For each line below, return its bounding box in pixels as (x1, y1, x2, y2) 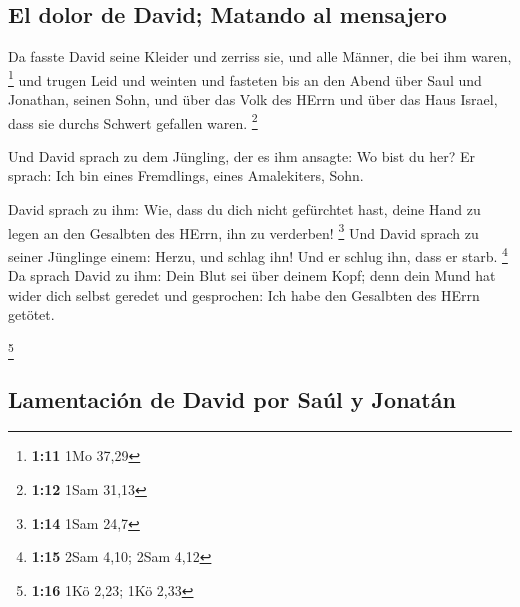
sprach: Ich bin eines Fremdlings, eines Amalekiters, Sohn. (8, 165, 364, 186)
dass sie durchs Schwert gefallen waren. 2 (8, 109, 258, 133)
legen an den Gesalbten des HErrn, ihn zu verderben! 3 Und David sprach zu (8, 219, 479, 243)
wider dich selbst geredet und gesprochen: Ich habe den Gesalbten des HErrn (8, 284, 480, 305)
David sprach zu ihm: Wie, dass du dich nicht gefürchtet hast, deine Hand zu (8, 199, 481, 220)
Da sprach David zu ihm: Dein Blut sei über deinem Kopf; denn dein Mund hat (8, 265, 496, 286)
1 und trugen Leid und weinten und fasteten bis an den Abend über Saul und (8, 66, 482, 90)
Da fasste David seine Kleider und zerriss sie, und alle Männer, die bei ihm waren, (8, 46, 512, 67)
